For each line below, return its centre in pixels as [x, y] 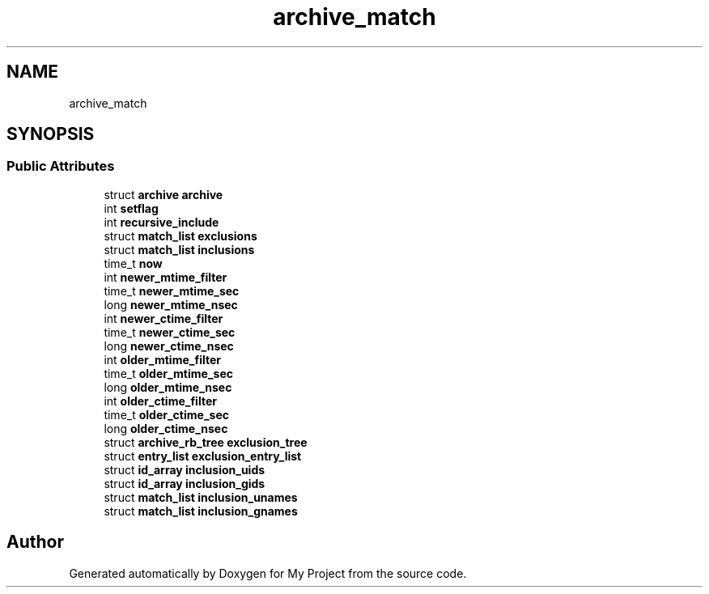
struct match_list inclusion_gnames [201, 511]
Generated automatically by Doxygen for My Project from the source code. [268, 573]
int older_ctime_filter [160, 401]
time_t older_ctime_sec [166, 414]
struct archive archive [163, 194]
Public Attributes [61, 166]
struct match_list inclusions [179, 249]
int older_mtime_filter [162, 359]
